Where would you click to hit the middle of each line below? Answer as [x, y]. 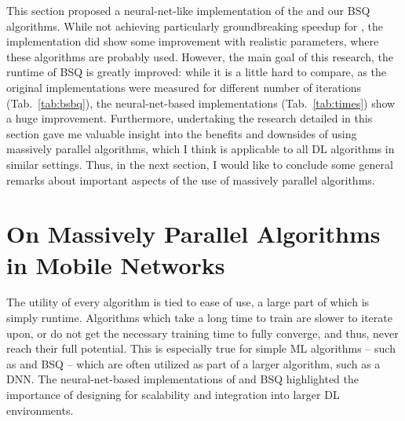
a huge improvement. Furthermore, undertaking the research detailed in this [190, 118]
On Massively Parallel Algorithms [193, 234]
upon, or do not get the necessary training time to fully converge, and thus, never [202, 333]
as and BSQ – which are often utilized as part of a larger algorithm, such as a [193, 363]
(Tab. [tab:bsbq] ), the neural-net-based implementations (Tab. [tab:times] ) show [201, 103]
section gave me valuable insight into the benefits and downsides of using [182, 133]
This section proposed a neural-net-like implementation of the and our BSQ [188, 10]
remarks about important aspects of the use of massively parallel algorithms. [191, 179]
